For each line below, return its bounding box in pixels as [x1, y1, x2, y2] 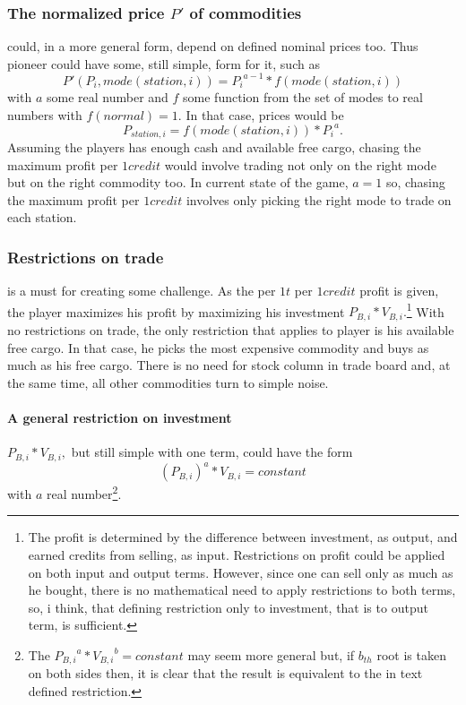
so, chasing [385, 173, 445, 192]
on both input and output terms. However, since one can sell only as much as [28, 563, 453, 581]
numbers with [7, 105, 82, 124]
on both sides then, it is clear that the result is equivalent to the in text [28, 664, 423, 683]
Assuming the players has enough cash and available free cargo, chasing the [7, 138, 421, 157]
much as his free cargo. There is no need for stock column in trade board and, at [7, 356, 451, 374]
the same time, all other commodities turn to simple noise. [7, 373, 329, 391]
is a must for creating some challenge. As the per [7, 281, 276, 300]
